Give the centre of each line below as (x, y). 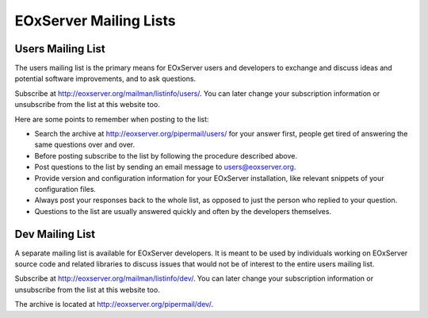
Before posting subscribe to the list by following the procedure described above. (166, 155)
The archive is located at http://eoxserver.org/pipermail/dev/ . (114, 305)
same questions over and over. (85, 145)
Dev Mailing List (55, 234)
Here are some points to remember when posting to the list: (112, 119)
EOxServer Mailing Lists (95, 21)
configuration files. (65, 189)
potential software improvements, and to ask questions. (105, 79)
